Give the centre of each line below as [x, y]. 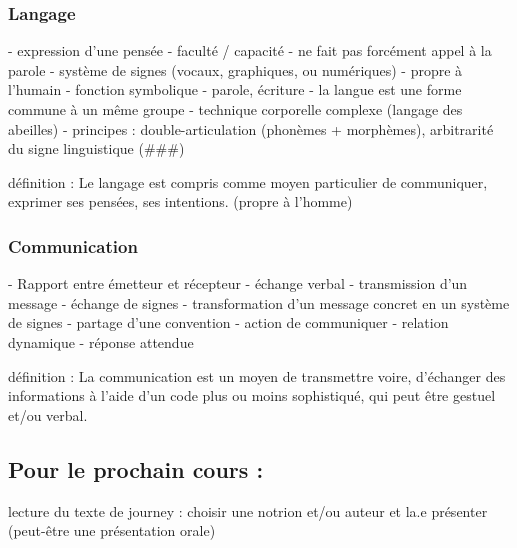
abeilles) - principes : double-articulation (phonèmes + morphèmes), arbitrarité [251, 128]
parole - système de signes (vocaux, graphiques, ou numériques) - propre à [235, 69]
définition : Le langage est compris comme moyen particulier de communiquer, [248, 181]
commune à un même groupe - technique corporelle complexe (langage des [235, 109]
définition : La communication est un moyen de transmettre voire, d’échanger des [257, 375]
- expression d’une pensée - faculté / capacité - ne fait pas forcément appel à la [250, 50]
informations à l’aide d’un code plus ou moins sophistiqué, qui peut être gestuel [252, 395]
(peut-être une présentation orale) [112, 530]
